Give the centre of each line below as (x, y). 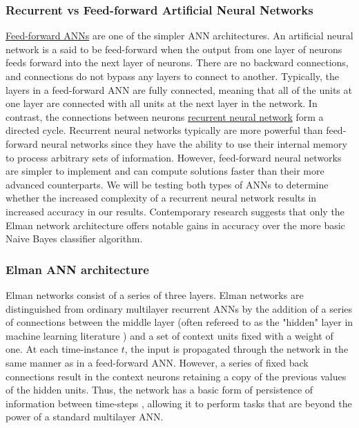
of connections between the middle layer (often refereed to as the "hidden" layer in (179, 322)
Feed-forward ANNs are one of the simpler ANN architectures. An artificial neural (179, 36)
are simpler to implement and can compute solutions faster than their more (165, 171)
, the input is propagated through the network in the (236, 349)
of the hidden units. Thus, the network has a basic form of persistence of (159, 390)
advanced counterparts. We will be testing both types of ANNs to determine (167, 184)
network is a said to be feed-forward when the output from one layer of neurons (174, 49)
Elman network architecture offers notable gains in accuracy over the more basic (175, 225)
